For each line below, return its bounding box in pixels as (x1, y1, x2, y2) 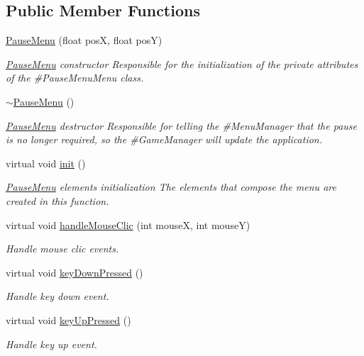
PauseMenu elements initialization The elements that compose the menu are (6, 179, 336, 194)
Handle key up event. (6, 336, 97, 351)
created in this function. (6, 193, 109, 208)
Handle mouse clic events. (6, 241, 119, 256)
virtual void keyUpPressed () (6, 312, 131, 327)
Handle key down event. (6, 289, 109, 304)
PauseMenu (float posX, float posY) (6, 33, 162, 48)
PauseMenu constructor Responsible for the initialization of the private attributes (6, 56, 358, 71)
